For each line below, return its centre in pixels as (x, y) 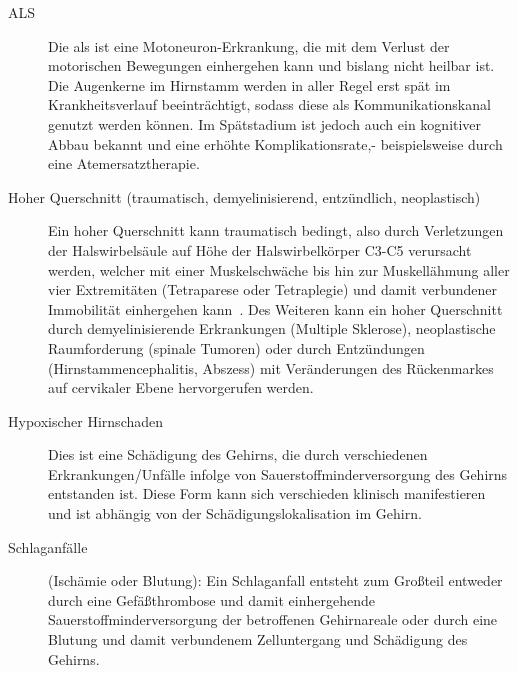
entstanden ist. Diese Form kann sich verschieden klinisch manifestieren (267, 493)
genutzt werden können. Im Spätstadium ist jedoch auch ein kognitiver (265, 123)
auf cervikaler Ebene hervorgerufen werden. (181, 387)
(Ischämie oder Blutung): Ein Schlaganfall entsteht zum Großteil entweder (275, 580)
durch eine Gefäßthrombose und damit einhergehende (211, 599)
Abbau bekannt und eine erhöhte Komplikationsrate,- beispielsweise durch (275, 143)
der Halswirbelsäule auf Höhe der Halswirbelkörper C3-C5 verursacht (260, 249)
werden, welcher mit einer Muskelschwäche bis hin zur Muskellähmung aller (279, 269)
